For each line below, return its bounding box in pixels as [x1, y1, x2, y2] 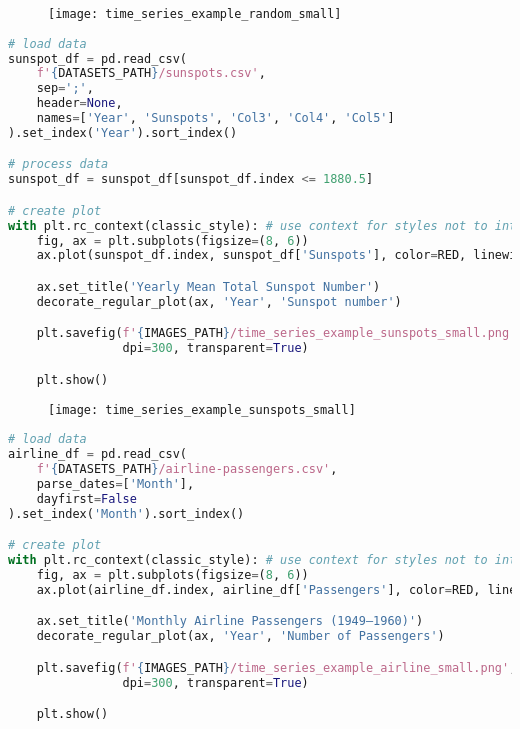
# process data [8, 157, 109, 172]
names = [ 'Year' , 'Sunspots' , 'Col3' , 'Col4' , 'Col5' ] [36, 111, 395, 126]
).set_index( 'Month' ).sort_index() [8, 506, 245, 521]
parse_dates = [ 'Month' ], [36, 476, 195, 491]
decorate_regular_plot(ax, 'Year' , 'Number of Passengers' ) [36, 629, 445, 644]
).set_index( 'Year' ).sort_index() [8, 125, 238, 140]
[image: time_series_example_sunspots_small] [48, 402, 356, 417]
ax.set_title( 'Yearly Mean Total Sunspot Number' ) [36, 280, 381, 294]
